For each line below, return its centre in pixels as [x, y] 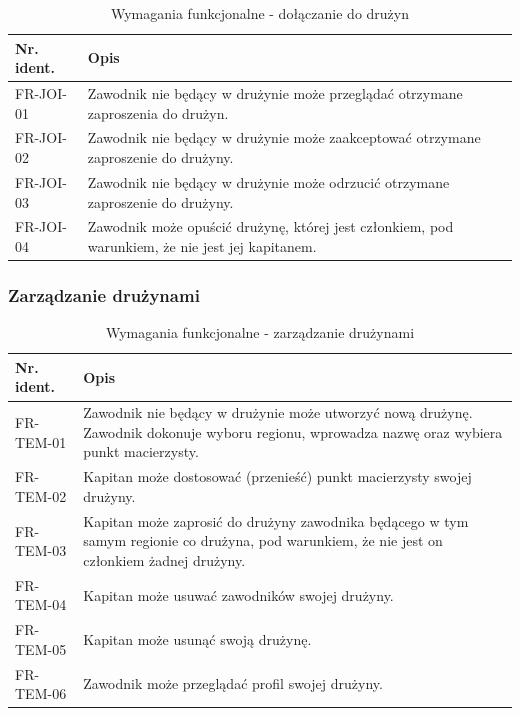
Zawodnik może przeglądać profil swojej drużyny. [233, 683]
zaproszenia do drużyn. [158, 112]
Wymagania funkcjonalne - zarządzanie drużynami [260, 332]
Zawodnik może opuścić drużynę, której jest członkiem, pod [270, 226]
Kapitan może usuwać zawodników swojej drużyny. [238, 594]
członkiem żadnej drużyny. [164, 559]
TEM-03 [41, 550]
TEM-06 [41, 693]
